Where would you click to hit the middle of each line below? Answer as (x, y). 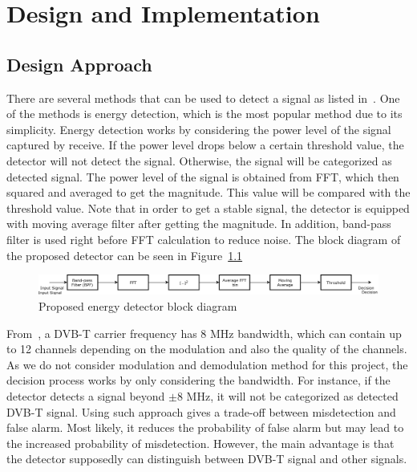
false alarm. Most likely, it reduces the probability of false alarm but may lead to (205, 427)
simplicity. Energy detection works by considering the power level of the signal (199, 129)
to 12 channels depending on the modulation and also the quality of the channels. (207, 349)
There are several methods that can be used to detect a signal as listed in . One (203, 98)
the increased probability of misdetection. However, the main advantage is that (200, 443)
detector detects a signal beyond (86, 395)
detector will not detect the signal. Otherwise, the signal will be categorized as (199, 160)
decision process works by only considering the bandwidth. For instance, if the (198, 380)
